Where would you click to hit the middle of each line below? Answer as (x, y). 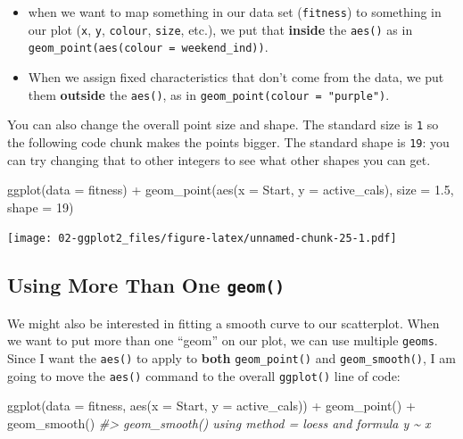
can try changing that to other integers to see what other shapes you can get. (219, 159)
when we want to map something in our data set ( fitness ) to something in (235, 12)
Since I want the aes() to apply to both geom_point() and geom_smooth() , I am (231, 358)
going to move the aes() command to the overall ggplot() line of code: (204, 375)
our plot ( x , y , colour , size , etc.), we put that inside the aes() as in (220, 29)
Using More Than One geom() (146, 285)
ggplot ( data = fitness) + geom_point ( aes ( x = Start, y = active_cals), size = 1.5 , (231, 190)
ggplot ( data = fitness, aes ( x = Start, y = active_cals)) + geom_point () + (211, 406)
